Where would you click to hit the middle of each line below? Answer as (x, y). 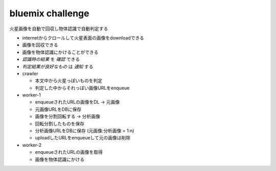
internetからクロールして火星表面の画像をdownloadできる (83, 38)
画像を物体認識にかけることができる (60, 52)
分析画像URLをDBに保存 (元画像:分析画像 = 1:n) (85, 131)
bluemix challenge (49, 13)
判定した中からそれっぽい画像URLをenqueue (82, 88)
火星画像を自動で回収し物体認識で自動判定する (59, 29)
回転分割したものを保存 (60, 124)
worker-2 (32, 145)
